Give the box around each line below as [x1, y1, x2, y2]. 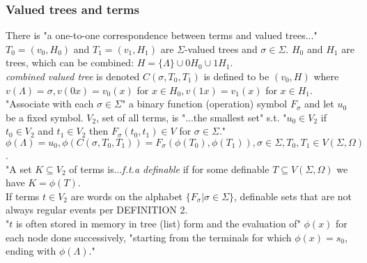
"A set [6, 161, 32, 176]
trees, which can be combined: [6, 55, 134, 70]
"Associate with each [6, 96, 94, 111]
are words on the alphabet [70, 188, 183, 203]
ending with [6, 243, 56, 258]
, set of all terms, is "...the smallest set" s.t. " [96, 110, 287, 124]
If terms [6, 188, 40, 203]
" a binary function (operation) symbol [122, 96, 288, 111]
